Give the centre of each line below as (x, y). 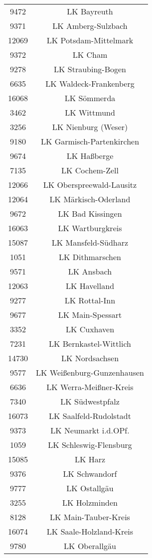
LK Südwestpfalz (90, 401)
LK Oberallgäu (90, 546)
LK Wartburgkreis (90, 228)
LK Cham (90, 55)
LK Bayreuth (90, 11)
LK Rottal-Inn (90, 300)
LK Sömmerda (90, 98)
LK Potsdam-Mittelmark (90, 40)
